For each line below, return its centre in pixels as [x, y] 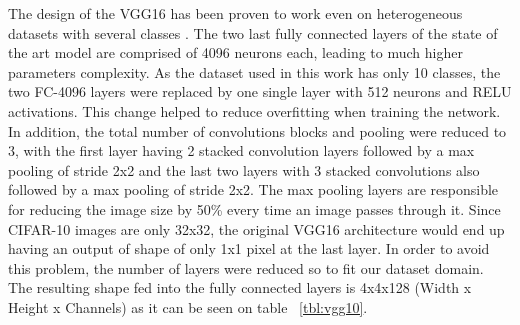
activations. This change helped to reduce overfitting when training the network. [254, 110]
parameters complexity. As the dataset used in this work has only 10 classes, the [254, 71]
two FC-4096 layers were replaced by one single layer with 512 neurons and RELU [260, 91]
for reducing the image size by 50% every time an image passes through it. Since [254, 208]
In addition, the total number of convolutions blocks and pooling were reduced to [257, 130]
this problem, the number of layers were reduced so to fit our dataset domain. [246, 267]
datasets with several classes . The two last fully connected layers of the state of [253, 32]
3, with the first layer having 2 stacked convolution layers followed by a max [241, 150]
